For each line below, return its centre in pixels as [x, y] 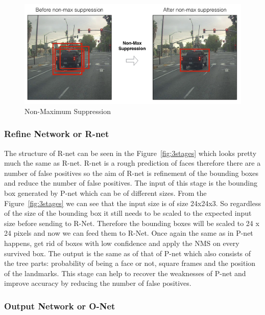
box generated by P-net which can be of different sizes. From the [105, 193]
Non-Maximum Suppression [68, 111]
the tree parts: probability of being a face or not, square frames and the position [130, 263]
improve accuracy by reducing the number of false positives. [98, 283]
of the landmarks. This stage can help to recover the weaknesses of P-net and [125, 273]
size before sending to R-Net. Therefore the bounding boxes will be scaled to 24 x [132, 223]
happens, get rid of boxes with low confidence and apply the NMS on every [122, 243]
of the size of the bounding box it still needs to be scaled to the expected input [128, 213]
